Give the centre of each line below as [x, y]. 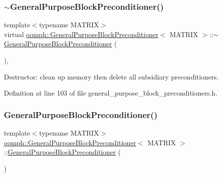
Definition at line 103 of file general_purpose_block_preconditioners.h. [111, 93]
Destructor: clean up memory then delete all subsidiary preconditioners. [111, 76]
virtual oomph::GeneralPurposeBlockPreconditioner [81, 34]
